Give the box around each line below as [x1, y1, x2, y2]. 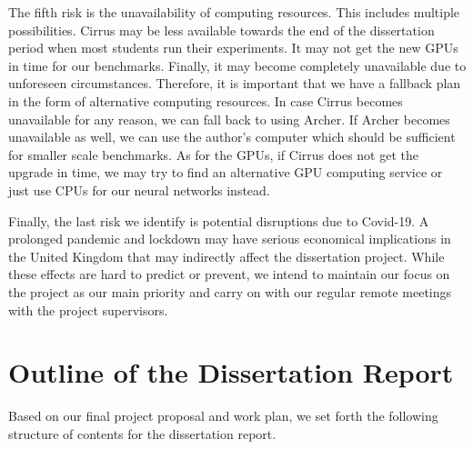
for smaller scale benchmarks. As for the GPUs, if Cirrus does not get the [8, 145, 418, 164]
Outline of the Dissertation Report [8, 354, 454, 391]
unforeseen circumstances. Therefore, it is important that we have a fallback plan [8, 74, 461, 93]
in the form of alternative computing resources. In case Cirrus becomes [8, 91, 403, 110]
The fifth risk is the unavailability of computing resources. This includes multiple [8, 3, 460, 21]
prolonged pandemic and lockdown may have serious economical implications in [8, 229, 451, 248]
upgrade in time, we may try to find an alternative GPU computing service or [8, 163, 443, 182]
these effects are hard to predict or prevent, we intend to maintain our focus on [8, 264, 450, 284]
